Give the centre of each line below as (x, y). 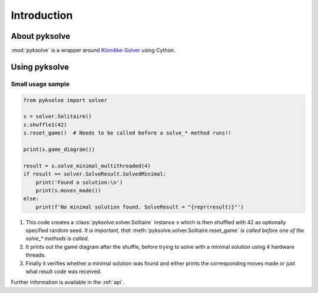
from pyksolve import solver (65, 100)
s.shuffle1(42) (45, 124)
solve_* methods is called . (57, 238)
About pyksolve (41, 36)
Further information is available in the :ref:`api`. (68, 282)
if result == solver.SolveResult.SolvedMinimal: (95, 174)
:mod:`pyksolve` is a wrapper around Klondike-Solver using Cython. (93, 50)
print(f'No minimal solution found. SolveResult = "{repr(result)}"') (140, 207)
